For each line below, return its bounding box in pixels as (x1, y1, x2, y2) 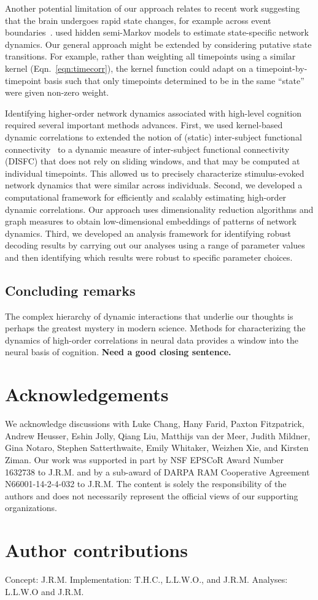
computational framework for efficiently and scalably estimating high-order (5, 190, 287, 203)
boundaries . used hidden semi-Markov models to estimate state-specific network (5, 26, 309, 39)
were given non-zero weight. (5, 86, 109, 99)
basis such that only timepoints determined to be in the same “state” (44, 74, 304, 87)
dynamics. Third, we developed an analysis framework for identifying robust (5, 226, 292, 239)
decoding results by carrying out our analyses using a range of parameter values (5, 239, 305, 252)
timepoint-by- (256, 61, 308, 74)
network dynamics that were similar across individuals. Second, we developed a (5, 179, 303, 191)
